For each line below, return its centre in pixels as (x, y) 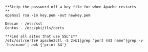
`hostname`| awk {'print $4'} (36, 45)
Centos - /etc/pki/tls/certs (35, 28)
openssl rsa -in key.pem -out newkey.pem (48, 15)
